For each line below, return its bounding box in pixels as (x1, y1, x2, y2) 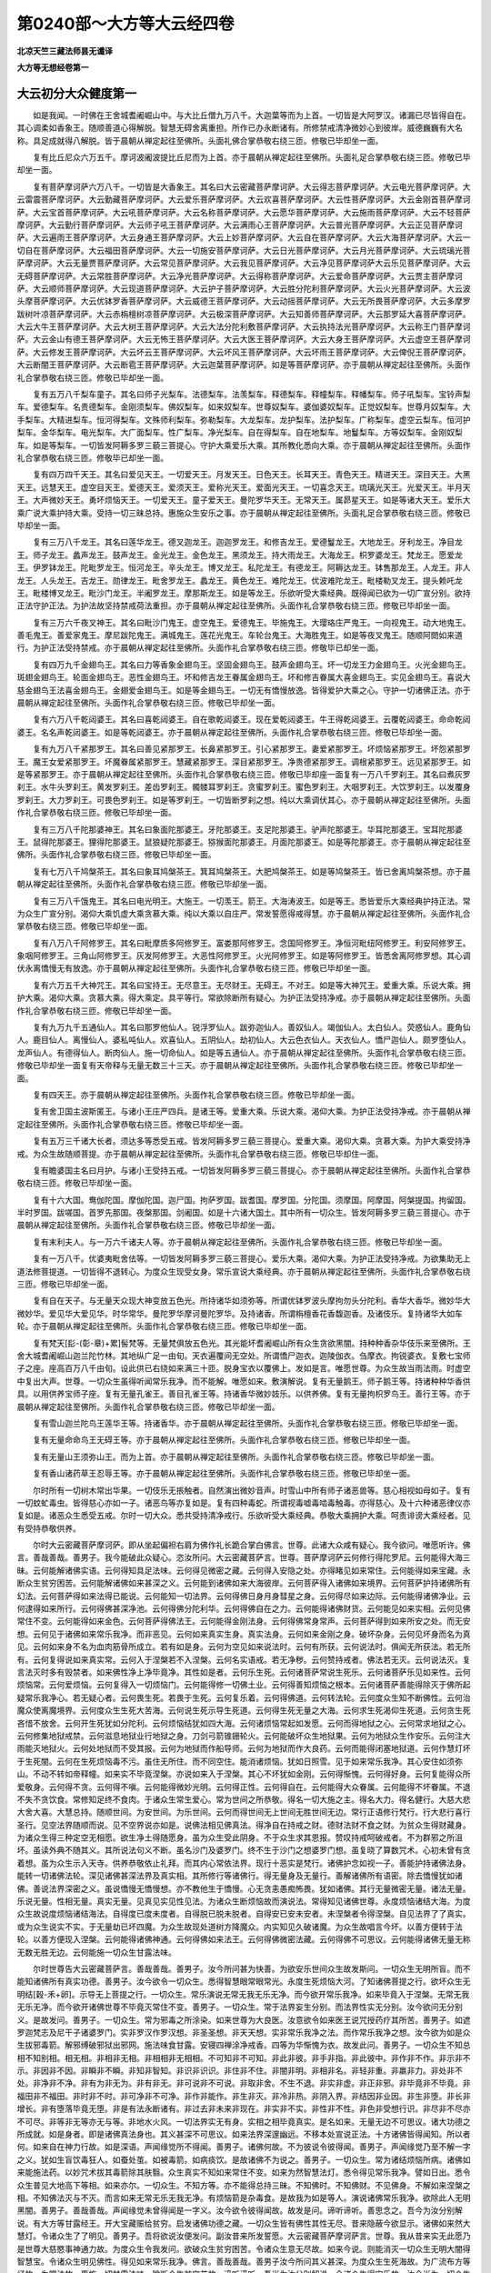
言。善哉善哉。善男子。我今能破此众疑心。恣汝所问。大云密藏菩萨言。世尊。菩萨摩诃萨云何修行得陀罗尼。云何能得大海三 (16, 1552, 471, 1563)
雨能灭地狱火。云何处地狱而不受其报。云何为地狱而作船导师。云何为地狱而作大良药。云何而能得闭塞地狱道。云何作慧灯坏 (16, 1743, 471, 1754)
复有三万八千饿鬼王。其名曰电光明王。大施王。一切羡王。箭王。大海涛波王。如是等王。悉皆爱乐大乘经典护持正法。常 (32, 896, 471, 906)
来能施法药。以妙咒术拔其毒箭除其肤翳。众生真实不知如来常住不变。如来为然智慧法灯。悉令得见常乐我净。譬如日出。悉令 (16, 2167, 471, 2178)
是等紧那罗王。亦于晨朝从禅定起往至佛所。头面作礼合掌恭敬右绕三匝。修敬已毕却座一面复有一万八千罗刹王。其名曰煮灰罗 (16, 768, 471, 779)
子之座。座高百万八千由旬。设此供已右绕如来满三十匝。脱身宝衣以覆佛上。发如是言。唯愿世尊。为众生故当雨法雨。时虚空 (16, 1363, 471, 1374)
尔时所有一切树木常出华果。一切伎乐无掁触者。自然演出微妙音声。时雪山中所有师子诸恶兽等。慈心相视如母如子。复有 (32, 1485, 471, 1496)
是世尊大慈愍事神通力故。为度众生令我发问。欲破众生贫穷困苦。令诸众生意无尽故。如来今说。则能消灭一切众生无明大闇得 (16, 2243, 471, 2254)
